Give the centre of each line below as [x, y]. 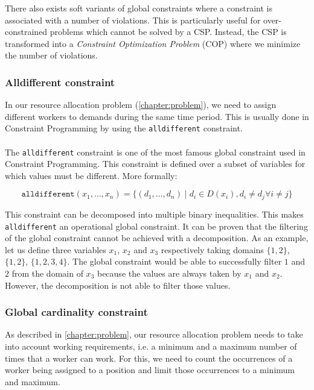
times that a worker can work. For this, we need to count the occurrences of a [149, 358]
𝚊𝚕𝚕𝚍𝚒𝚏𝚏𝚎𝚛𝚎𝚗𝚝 [48, 194]
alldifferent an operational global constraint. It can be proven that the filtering [156, 226]
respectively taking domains [212, 249]
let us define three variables [56, 249]
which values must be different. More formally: [91, 175]
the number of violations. [51, 55]
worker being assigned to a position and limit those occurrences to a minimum [150, 370]
